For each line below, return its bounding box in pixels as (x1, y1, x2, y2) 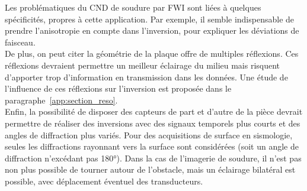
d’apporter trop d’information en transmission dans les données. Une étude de (5, 70, 288, 83)
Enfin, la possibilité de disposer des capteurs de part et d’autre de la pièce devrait (5, 105, 303, 118)
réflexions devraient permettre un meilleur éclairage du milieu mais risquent (5, 59, 280, 71)
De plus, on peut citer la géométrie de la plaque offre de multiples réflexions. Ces (5, 47, 299, 60)
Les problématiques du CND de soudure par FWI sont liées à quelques (5, 1, 261, 13)
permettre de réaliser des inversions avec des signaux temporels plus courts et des (5, 116, 300, 129)
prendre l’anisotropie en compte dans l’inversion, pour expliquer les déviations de (5, 24, 299, 37)
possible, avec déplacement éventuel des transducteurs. (5, 174, 203, 187)
